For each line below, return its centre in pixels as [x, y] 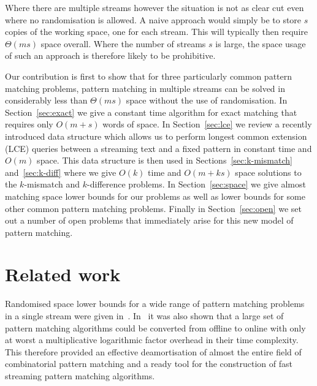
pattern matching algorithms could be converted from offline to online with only [155, 327]
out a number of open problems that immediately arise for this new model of [149, 220]
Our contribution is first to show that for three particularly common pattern [149, 76]
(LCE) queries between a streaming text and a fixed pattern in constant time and [158, 148]
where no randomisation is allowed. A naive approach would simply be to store [153, 19]
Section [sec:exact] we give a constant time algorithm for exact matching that [151, 112]
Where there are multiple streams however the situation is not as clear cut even [155, 7]
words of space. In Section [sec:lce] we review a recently [207, 124]
